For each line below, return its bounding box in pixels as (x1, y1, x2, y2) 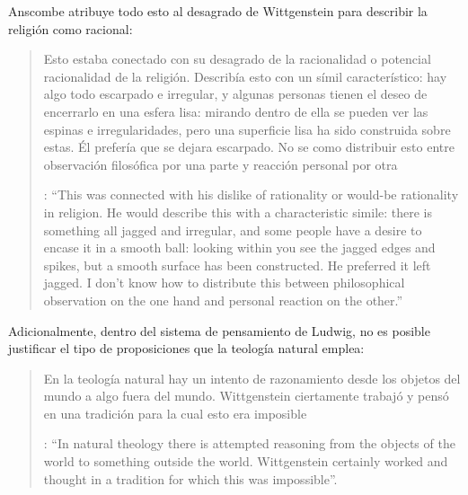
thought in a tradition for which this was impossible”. (43, 469, 338, 488)
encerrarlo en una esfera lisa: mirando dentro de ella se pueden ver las (43, 102, 428, 120)
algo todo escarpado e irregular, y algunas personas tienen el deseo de (43, 84, 428, 103)
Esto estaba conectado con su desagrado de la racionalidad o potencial (43, 49, 431, 68)
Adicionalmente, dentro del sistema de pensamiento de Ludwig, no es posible (8, 321, 430, 340)
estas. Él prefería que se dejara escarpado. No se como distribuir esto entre (43, 137, 455, 156)
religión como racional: (8, 19, 133, 38)
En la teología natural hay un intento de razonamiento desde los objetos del (43, 368, 461, 387)
